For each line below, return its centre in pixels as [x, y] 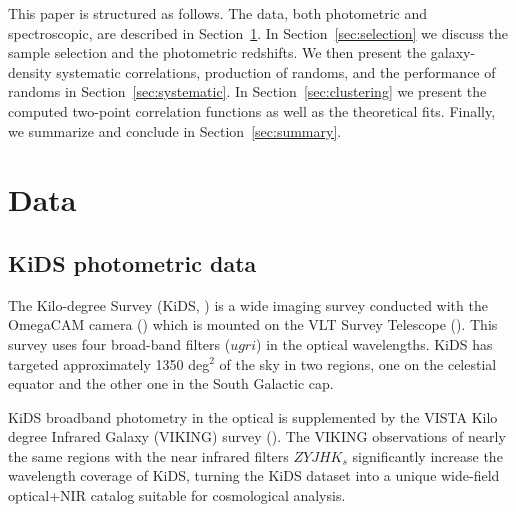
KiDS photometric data [132, 262]
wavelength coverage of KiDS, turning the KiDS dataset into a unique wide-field [254, 475]
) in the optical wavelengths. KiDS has [374, 343]
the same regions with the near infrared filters [148, 455]
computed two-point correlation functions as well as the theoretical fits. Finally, [252, 110]
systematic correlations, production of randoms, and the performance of [276, 71]
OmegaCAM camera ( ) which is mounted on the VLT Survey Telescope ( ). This [253, 324]
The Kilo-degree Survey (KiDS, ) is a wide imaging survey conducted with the [248, 304]
